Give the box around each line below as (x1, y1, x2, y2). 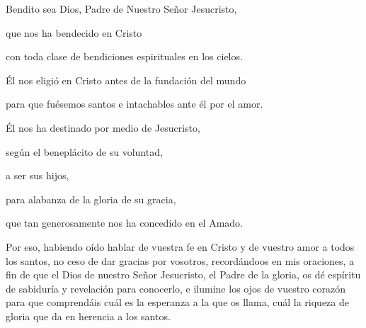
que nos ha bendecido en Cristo (6, 25, 142, 40)
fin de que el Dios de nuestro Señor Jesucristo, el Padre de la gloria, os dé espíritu (6, 267, 361, 282)
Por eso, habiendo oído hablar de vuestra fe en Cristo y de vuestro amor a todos (6, 239, 355, 254)
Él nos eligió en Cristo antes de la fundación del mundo (6, 72, 246, 87)
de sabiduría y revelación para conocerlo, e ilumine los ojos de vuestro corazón (6, 281, 346, 295)
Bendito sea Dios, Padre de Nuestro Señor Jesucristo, (6, 1, 237, 16)
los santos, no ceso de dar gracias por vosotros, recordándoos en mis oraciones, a (6, 253, 355, 268)
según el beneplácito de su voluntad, (6, 144, 163, 159)
